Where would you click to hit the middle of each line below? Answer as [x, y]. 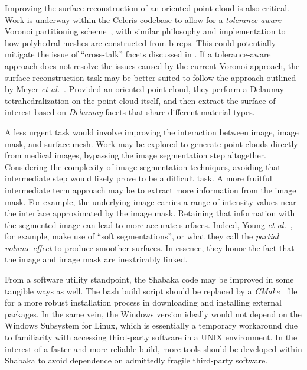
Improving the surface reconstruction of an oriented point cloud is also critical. [147, 8]
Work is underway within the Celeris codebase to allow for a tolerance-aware [143, 19]
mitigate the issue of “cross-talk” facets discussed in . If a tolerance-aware [138, 54]
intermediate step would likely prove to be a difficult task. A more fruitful [138, 178]
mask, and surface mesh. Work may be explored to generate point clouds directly [151, 143]
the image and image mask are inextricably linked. [96, 259]
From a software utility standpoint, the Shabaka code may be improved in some [149, 279]
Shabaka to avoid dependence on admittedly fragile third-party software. [136, 360]
